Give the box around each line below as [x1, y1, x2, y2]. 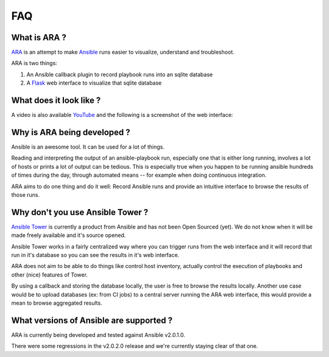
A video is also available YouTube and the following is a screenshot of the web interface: [11, 111, 233, 119]
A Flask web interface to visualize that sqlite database [26, 79, 162, 87]
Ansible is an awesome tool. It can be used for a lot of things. [11, 143, 164, 150]
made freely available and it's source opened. [11, 232, 126, 239]
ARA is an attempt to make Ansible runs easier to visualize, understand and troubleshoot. [11, 49, 235, 56]
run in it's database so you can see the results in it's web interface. [11, 252, 180, 259]
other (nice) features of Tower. [11, 271, 88, 278]
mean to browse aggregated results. [11, 299, 103, 307]
